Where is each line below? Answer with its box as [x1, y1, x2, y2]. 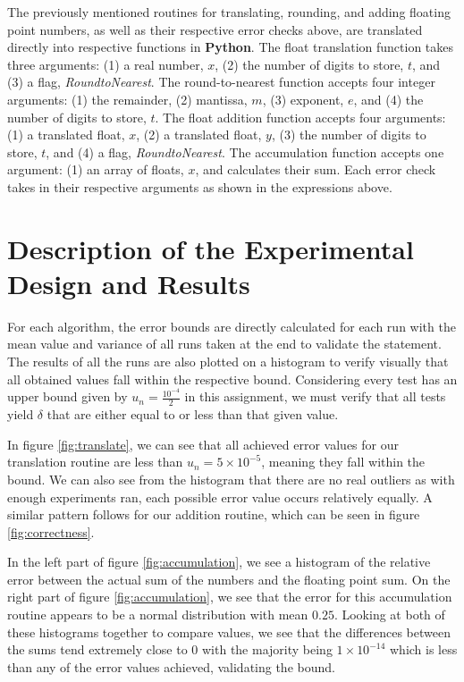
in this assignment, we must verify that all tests [184, 387, 446, 406]
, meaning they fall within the [261, 452, 426, 471]
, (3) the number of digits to [271, 125, 426, 144]
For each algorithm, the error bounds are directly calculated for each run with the [7, 316, 456, 335]
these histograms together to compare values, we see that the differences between [7, 622, 451, 641]
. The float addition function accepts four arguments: [155, 107, 446, 126]
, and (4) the [353, 89, 424, 108]
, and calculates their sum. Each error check [195, 160, 436, 179]
